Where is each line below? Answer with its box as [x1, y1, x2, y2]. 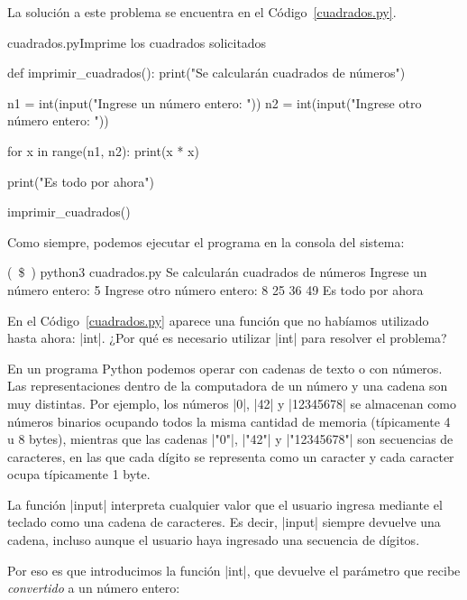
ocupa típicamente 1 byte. [7, 465, 151, 484]
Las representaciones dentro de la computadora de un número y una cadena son [7, 376, 448, 395]
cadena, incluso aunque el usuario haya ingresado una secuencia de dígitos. [7, 531, 420, 549]
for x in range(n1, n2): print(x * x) [7, 141, 199, 160]
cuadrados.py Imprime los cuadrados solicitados [7, 32, 267, 51]
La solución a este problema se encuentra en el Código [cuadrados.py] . [7, 3, 397, 21]
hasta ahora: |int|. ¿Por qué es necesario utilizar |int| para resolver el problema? [7, 328, 447, 347]
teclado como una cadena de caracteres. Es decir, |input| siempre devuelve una [7, 512, 441, 531]
